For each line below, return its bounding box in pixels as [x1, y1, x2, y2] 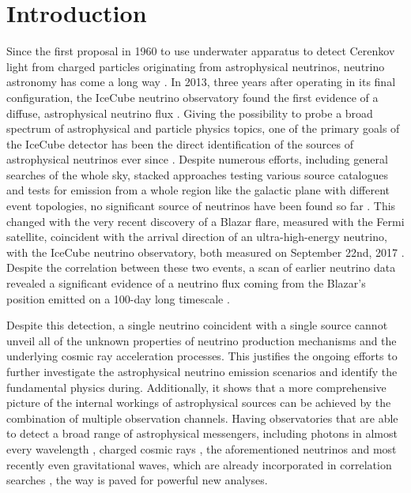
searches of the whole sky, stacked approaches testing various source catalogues [6, 166, 388, 183]
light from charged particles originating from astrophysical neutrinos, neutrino [6, 58, 385, 74]
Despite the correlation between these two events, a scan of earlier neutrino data [6, 259, 396, 276]
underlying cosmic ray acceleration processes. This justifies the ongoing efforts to [6, 348, 398, 364]
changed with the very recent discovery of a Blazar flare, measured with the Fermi [6, 213, 405, 229]
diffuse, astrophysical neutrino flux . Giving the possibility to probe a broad [6, 104, 373, 121]
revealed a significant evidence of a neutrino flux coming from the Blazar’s [6, 275, 366, 292]
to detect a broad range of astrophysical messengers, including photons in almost [6, 425, 398, 442]
